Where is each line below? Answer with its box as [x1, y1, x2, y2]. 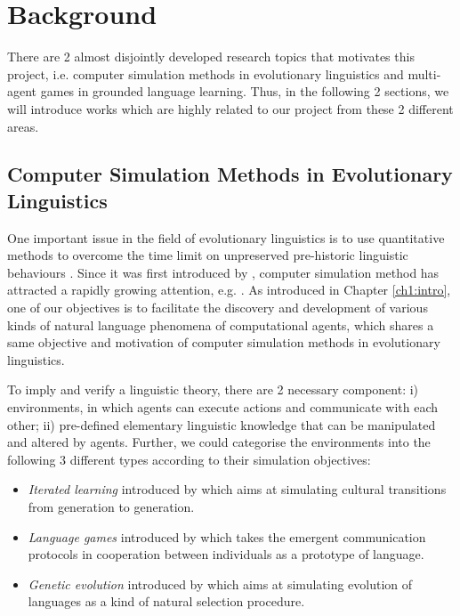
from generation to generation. [28, 498, 195, 515]
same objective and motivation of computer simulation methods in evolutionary [7, 333, 440, 352]
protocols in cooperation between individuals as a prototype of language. [28, 545, 424, 563]
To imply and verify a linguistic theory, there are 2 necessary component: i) [7, 380, 419, 399]
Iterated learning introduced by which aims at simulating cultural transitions [28, 480, 447, 498]
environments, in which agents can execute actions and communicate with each [7, 398, 438, 417]
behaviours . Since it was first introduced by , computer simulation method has [7, 263, 440, 281]
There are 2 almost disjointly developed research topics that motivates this [7, 47, 415, 66]
